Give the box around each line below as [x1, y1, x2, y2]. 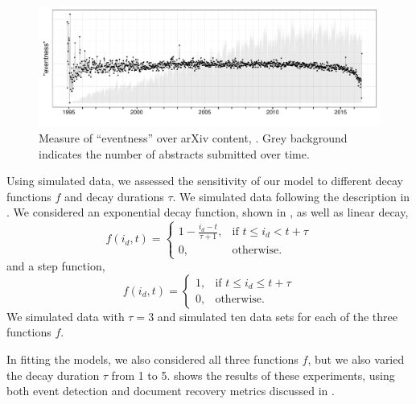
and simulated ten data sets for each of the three [157, 307, 397, 324]
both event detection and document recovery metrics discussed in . [6, 382, 335, 399]
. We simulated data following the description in [172, 188, 410, 204]
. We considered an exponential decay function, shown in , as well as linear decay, [6, 204, 409, 221]
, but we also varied [307, 350, 405, 367]
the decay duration [6, 366, 100, 383]
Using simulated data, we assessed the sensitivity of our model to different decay [6, 172, 403, 189]
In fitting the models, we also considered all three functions [6, 350, 299, 367]
